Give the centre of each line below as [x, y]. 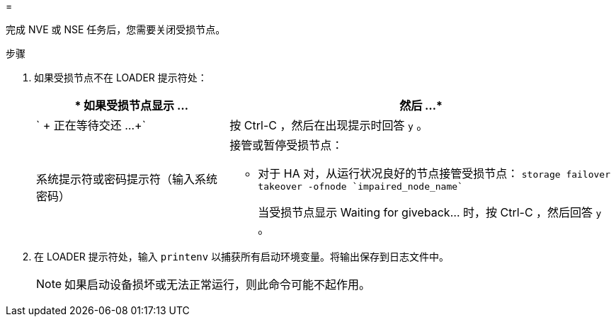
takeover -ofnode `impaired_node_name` [360, 186]
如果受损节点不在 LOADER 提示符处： [121, 77]
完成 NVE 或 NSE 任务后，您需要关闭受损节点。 [116, 29]
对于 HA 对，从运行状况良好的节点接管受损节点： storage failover [434, 173]
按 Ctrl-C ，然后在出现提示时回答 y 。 [329, 125]
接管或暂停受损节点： [286, 145]
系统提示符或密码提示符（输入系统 [127, 179]
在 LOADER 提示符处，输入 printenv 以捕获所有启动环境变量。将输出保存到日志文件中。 [242, 257]
